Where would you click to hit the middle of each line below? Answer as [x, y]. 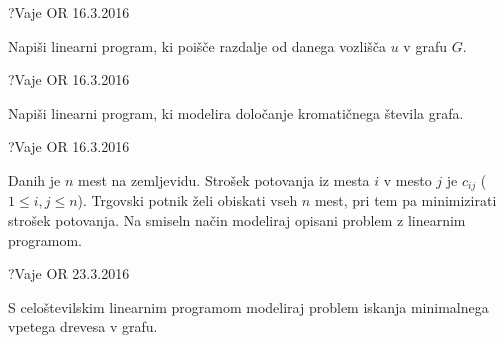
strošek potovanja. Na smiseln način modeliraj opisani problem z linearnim [237, 220]
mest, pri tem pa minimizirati [405, 200]
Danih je [34, 179]
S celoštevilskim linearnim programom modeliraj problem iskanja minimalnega [248, 306]
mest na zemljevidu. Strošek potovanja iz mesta [224, 179]
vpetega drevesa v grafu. [83, 326]
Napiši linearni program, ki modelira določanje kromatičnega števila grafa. [236, 112]
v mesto [407, 179]
